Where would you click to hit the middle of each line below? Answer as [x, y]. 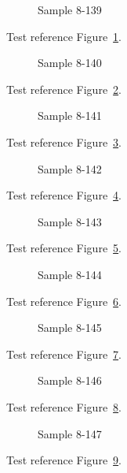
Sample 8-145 [70, 328]
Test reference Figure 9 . [64, 460]
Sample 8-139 [70, 9]
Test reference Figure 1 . [64, 36]
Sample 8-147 [70, 433]
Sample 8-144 [70, 274]
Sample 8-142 [70, 168]
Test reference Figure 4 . [64, 195]
